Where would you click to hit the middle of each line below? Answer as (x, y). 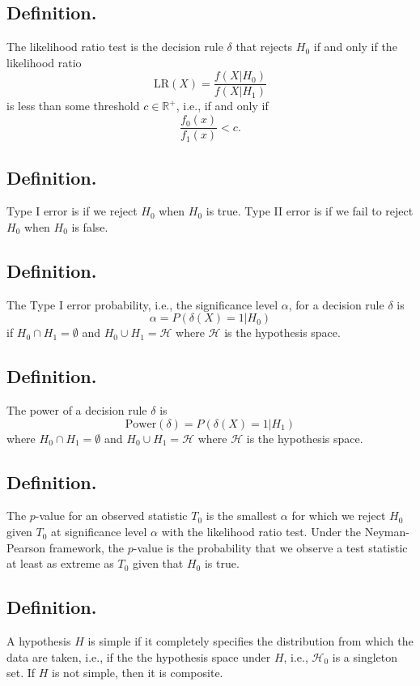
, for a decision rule (336, 304)
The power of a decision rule (77, 410)
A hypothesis (39, 641)
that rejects (264, 47)
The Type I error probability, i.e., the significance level (142, 304)
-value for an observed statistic (111, 516)
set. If (21, 673)
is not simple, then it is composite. (138, 673)
